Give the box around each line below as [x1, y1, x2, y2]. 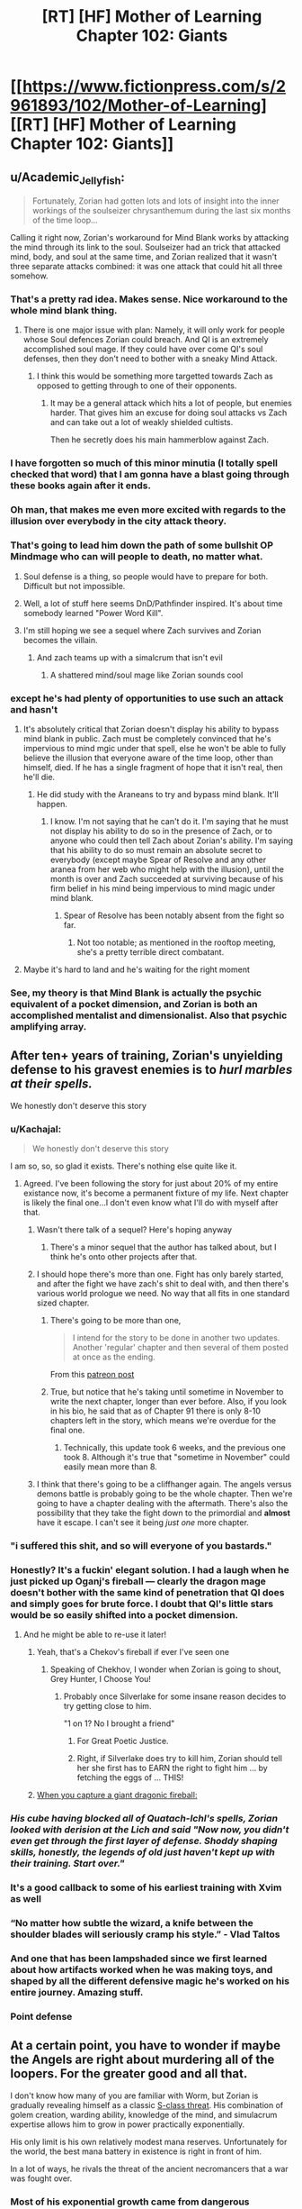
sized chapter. [36, 1297, 90, 1308]
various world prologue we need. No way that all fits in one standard [36, 1287, 290, 1298]
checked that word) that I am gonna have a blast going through [10, 468, 290, 481]
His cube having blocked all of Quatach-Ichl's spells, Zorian [10, 1813, 278, 1825]
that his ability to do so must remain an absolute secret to [49, 844, 263, 855]
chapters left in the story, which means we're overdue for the [49, 1414, 277, 1425]
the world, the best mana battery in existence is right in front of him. [10, 2146, 262, 2157]
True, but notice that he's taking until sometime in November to [49, 1386, 284, 1397]
